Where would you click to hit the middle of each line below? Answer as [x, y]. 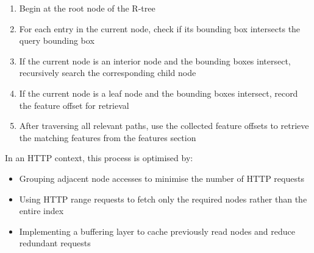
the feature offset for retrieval [74, 105]
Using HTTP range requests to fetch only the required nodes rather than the [163, 199]
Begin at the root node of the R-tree [87, 8]
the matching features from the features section [108, 137]
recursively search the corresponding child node [108, 73]
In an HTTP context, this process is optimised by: [99, 158]
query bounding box [57, 40]
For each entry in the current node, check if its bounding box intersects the [160, 28]
